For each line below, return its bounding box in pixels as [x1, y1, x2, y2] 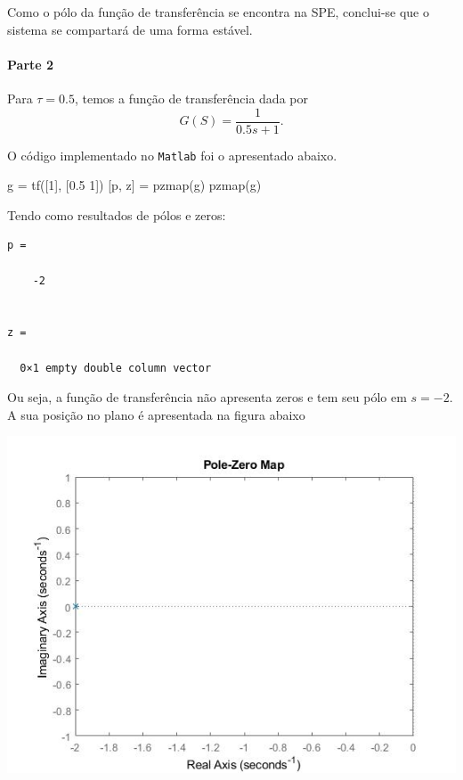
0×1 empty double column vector [20, 361, 212, 374]
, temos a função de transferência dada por [74, 88, 308, 107]
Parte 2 [7, 54, 54, 73]
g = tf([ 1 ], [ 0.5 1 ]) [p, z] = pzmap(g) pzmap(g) [7, 176, 262, 194]
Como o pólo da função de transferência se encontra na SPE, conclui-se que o [7, 3, 429, 21]
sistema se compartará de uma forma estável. [7, 20, 253, 38]
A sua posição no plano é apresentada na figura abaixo [7, 405, 305, 423]
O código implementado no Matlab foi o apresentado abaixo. [7, 145, 337, 164]
